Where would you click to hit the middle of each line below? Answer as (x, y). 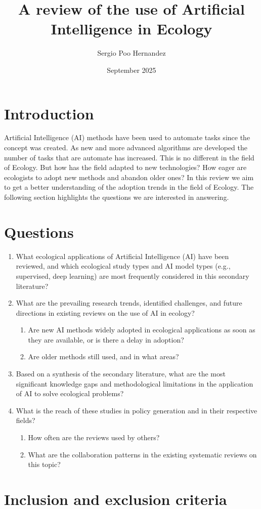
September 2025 (132, 70)
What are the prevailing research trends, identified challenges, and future (129, 303)
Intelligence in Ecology (132, 29)
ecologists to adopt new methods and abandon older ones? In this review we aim (129, 177)
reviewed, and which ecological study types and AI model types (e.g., (123, 266)
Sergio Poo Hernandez (132, 53)
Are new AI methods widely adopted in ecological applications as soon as (142, 330)
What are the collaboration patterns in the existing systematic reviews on (142, 454)
